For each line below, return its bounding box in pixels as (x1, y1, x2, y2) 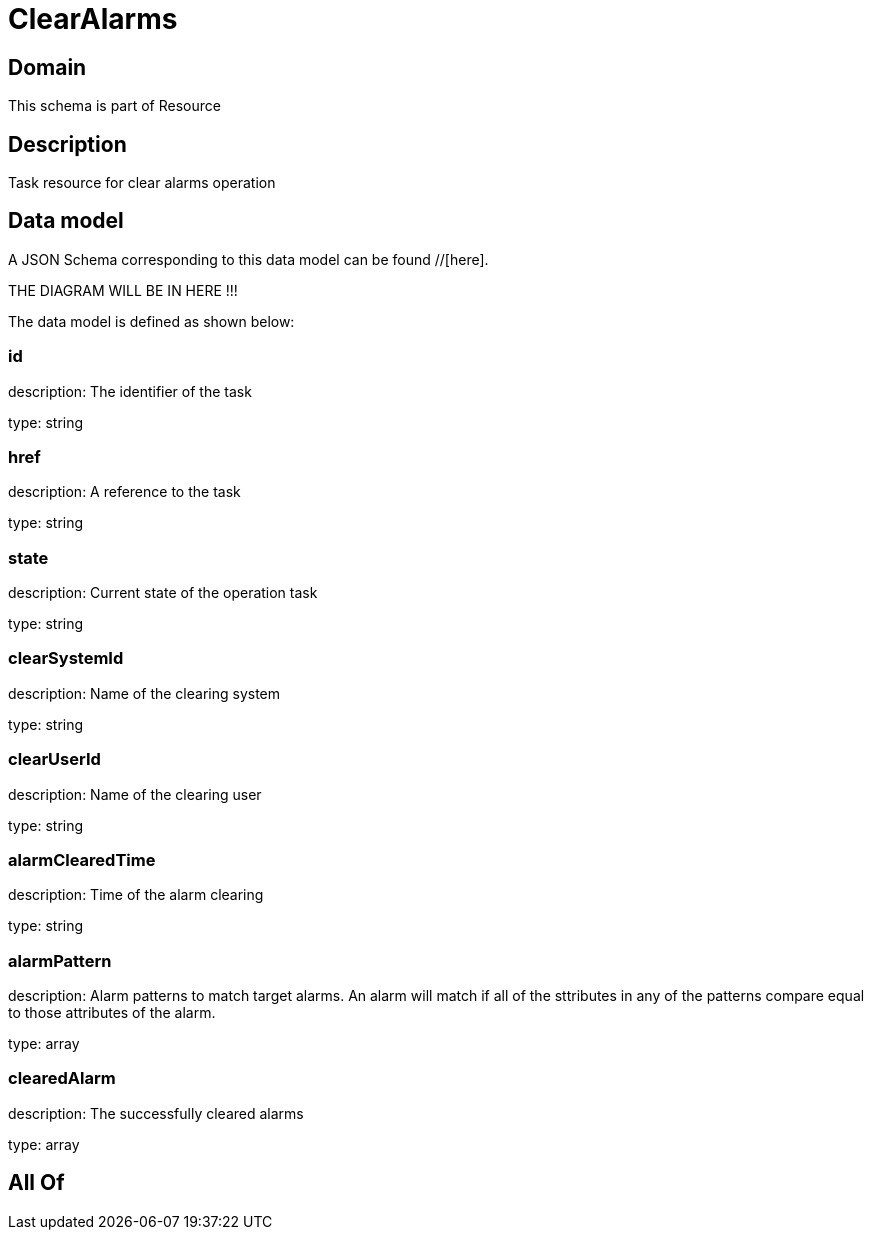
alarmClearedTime (8, 849, 156, 870)
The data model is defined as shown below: (8, 312, 295, 330)
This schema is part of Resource (8, 97, 221, 115)
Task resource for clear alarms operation (8, 174, 276, 192)
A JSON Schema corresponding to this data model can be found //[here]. (8, 250, 489, 268)
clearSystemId (8, 648, 124, 669)
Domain (8, 54, 87, 80)
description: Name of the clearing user (8, 785, 262, 803)
